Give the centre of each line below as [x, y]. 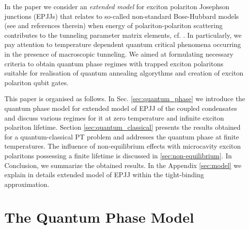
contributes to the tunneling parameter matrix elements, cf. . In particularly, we [123, 35]
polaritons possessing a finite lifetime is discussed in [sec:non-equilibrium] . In [118, 155]
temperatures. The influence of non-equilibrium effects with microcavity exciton [123, 146]
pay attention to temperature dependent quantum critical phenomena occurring [123, 44]
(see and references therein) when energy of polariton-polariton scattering [114, 25]
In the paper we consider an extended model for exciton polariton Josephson [117, 6]
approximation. [27, 184]
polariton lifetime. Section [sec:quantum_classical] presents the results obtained [123, 127]
